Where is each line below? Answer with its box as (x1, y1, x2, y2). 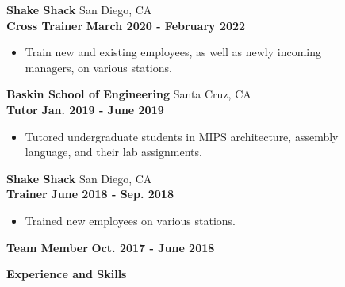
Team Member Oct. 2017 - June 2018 (6, 239, 215, 255)
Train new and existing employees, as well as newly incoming (25, 44, 322, 60)
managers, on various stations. (25, 59, 172, 75)
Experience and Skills (6, 266, 127, 282)
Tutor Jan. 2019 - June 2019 (6, 101, 164, 117)
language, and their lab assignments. (25, 143, 202, 160)
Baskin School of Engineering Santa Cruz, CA (6, 86, 251, 102)
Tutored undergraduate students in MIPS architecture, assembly (25, 128, 339, 144)
